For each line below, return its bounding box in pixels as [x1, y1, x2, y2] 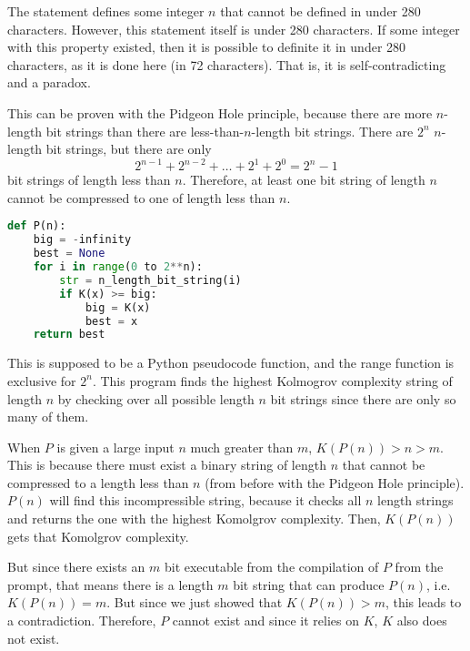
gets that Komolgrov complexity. [7, 526, 189, 545]
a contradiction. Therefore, [7, 611, 156, 630]
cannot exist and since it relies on [172, 611, 359, 630]
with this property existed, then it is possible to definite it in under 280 [7, 37, 406, 56]
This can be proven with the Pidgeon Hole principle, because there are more [7, 103, 433, 122]
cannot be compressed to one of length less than [7, 188, 275, 207]
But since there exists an [7, 557, 145, 576]
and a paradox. [7, 73, 91, 92]
